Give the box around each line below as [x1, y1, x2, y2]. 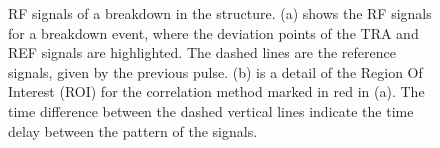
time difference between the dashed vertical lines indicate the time [8, 100, 414, 121]
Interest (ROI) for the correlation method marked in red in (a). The [8, 81, 425, 102]
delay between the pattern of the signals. [8, 120, 258, 141]
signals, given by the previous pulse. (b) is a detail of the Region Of [8, 61, 423, 82]
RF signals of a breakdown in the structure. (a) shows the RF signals [8, 3, 432, 23]
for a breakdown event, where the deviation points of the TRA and [8, 22, 419, 43]
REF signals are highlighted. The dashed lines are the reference [8, 42, 396, 63]
